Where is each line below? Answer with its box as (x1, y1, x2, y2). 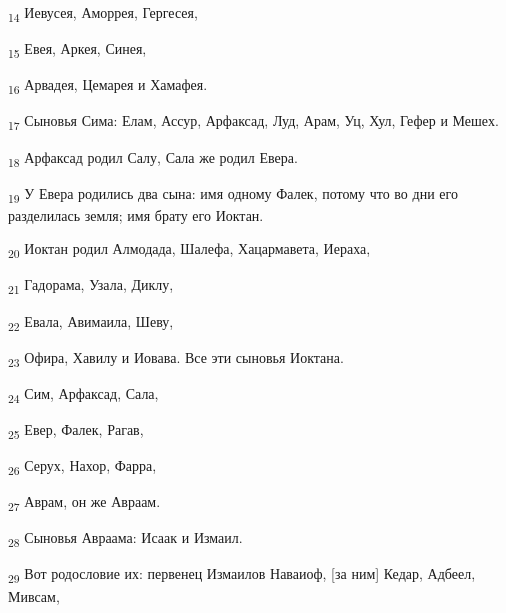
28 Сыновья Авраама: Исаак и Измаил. (8, 527, 243, 551)
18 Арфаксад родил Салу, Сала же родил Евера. (8, 146, 298, 170)
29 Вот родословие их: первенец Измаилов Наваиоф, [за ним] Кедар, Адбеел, (8, 563, 476, 587)
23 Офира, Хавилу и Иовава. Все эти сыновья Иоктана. (8, 346, 344, 370)
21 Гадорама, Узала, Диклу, (8, 274, 174, 298)
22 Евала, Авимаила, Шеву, (8, 310, 174, 334)
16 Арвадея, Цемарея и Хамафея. (8, 74, 208, 98)
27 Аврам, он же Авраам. (8, 491, 161, 515)
